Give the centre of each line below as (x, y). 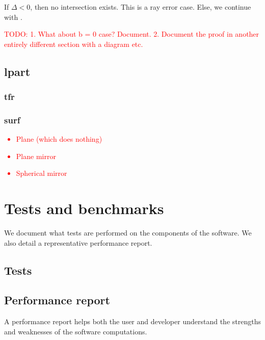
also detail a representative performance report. (78, 242)
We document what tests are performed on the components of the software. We (128, 233)
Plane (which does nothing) (59, 139)
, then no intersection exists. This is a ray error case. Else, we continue (141, 7)
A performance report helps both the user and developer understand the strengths (132, 321)
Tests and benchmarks (84, 208)
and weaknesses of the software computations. (76, 331)
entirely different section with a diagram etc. (74, 44)
